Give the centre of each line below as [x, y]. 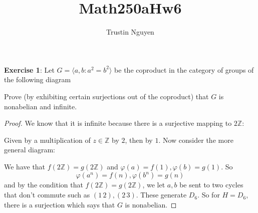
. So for [209, 195]
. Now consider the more [196, 140]
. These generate [161, 195]
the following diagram [38, 79]
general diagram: [30, 150]
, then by [139, 140]
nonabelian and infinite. [41, 106]
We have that [25, 166]
